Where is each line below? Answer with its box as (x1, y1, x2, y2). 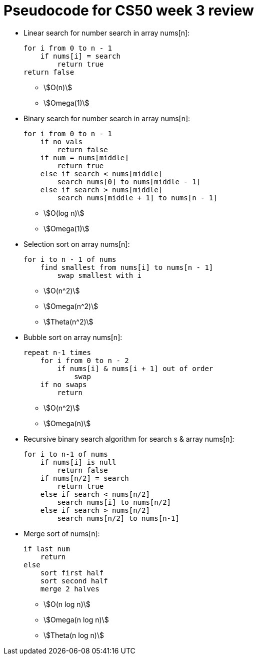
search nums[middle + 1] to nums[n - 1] (57, 193, 217, 202)
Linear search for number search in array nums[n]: (23, 28, 190, 37)
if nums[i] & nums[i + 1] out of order (57, 364, 213, 373)
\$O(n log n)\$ (43, 599, 90, 608)
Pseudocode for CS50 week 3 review (3, 2, 254, 19)
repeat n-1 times (23, 348, 91, 357)
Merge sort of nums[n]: (23, 529, 100, 538)
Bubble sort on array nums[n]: (23, 333, 122, 342)
